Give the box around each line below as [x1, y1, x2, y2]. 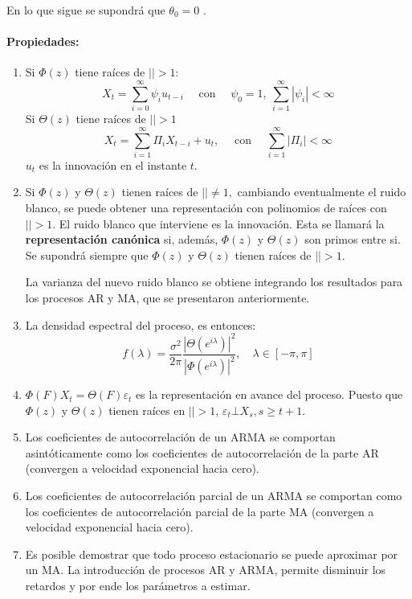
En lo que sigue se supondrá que [6, 2, 165, 18]
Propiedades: [6, 33, 80, 50]
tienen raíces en [108, 401, 186, 418]
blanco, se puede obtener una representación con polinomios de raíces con [25, 199, 387, 216]
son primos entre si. [304, 231, 401, 248]
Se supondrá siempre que [25, 246, 149, 263]
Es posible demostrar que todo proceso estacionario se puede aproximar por [25, 545, 398, 562]
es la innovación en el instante [39, 156, 187, 173]
